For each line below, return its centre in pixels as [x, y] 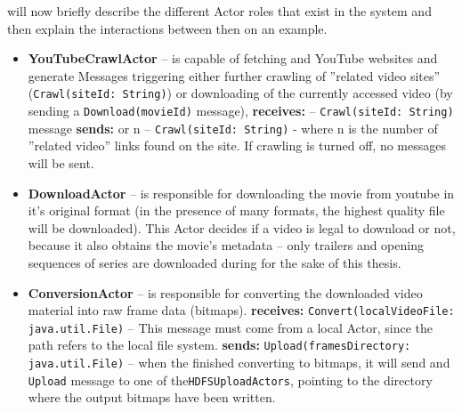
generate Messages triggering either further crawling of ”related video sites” [234, 75]
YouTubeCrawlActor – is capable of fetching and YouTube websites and [233, 58]
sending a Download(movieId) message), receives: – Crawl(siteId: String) [241, 111]
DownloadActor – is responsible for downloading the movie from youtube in [241, 193]
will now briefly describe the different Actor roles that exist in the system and [219, 11]
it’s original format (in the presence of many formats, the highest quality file [236, 210]
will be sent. [61, 162]
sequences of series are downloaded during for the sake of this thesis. [215, 262]
